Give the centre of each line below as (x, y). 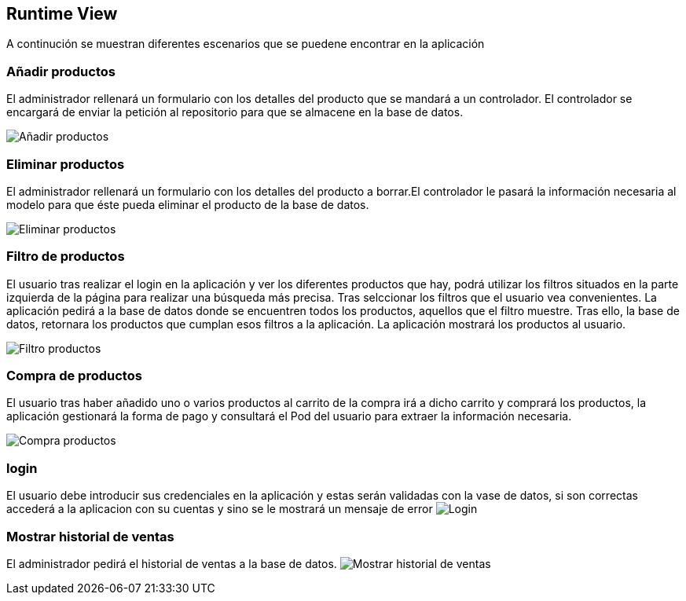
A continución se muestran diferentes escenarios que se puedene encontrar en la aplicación (246, 44)
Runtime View (62, 14)
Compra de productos (74, 376)
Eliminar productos (66, 164)
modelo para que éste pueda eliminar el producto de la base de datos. (188, 204)
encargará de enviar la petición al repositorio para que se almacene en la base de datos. (235, 112)
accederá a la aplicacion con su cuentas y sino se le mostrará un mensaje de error (220, 509)
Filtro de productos (66, 257)
